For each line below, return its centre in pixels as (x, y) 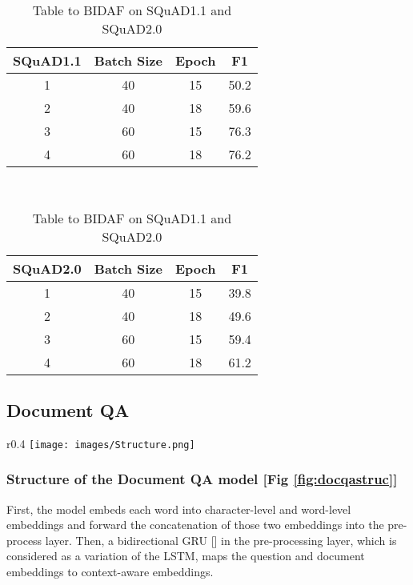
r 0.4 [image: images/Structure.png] (101, 443)
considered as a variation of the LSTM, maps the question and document (186, 556)
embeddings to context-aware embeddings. (110, 572)
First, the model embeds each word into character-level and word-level (179, 509)
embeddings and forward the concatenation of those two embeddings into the (195, 525)
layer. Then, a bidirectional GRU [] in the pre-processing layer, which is (221, 540)
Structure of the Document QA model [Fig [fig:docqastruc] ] (202, 479)
